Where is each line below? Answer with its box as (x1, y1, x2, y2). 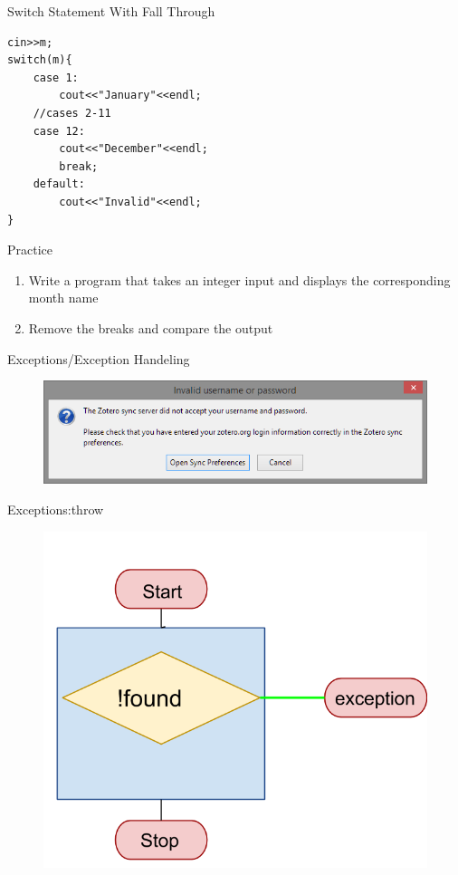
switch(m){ (7, 53, 72, 67)
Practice (7, 240, 53, 259)
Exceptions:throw (7, 499, 104, 518)
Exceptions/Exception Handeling (7, 349, 190, 368)
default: (33, 178, 85, 191)
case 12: (33, 124, 85, 138)
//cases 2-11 (33, 106, 111, 120)
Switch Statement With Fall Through (7, 2, 215, 20)
